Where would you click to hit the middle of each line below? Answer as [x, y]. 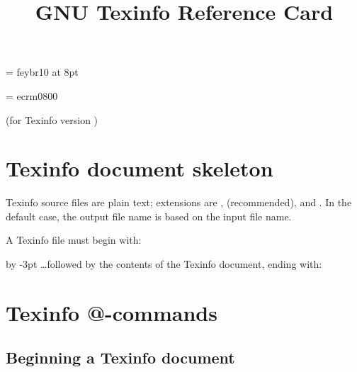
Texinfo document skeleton [140, 168]
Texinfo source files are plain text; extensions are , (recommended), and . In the [179, 202]
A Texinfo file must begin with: [74, 240]
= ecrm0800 [32, 95]
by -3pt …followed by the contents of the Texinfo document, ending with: [164, 264]
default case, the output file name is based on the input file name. [149, 216]
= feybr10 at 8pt [42, 72]
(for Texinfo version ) [52, 119]
